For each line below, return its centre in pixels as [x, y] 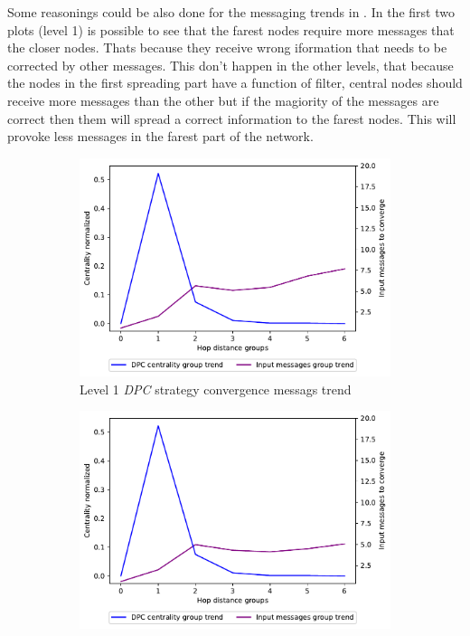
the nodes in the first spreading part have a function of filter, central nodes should [235, 83]
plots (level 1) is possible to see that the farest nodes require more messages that [231, 29]
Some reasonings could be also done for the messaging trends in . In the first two [231, 12]
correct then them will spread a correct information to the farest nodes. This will [232, 118]
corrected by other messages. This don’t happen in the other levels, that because [230, 65]
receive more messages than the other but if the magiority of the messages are [223, 100]
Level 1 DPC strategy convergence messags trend [216, 389]
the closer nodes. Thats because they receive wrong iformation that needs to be [227, 47]
